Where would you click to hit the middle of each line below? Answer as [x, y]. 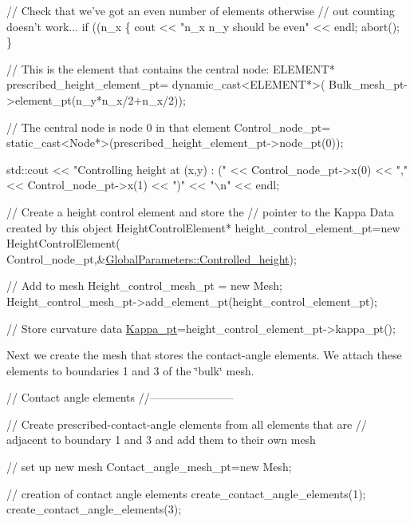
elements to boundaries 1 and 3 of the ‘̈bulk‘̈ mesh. [130, 370]
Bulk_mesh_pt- [368, 84]
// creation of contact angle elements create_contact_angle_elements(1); [186, 493]
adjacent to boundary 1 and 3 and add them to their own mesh [161, 440]
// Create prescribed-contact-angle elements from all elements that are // [187, 424]
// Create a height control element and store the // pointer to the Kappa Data [200, 211]
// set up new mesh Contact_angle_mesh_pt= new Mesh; [149, 467]
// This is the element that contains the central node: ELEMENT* [171, 68]
